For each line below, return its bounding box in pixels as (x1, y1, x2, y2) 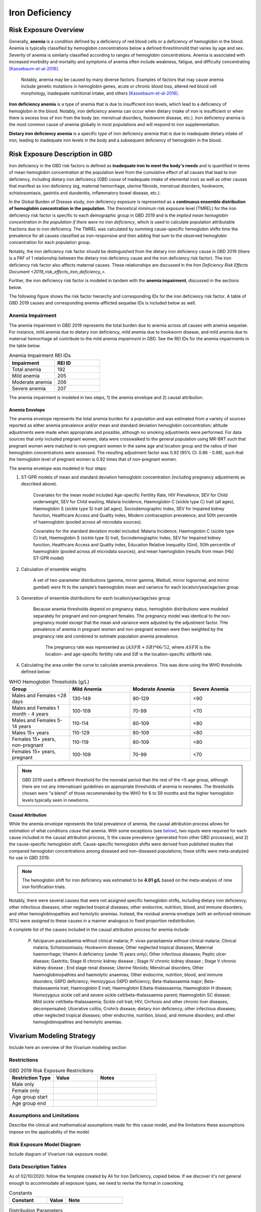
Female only (12, 1087, 40, 1094)
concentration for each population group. (9, 239, 91, 245)
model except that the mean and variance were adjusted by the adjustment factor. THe (56, 620, 228, 625)
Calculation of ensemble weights (21, 566, 87, 572)
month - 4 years (12, 711, 49, 718)
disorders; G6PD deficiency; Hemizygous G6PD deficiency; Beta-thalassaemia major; (33, 978, 203, 984)
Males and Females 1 (12, 704, 59, 711)
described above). (21, 481, 58, 487)
